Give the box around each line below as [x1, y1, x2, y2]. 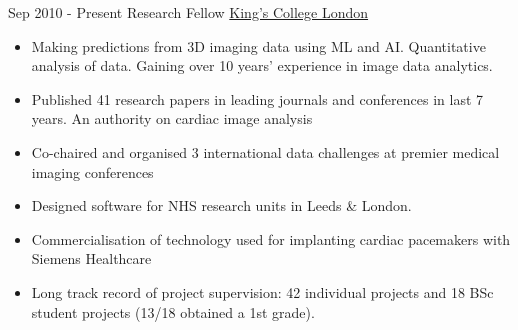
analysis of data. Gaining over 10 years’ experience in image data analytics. [31, 55, 493, 76]
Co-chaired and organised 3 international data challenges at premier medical [31, 141, 500, 162]
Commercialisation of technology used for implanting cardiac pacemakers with [31, 228, 511, 249]
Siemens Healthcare [31, 248, 152, 269]
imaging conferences [31, 161, 154, 182]
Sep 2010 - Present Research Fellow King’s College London [8, 2, 369, 22]
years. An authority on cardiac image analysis [31, 108, 313, 129]
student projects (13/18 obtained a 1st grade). [31, 301, 315, 322]
